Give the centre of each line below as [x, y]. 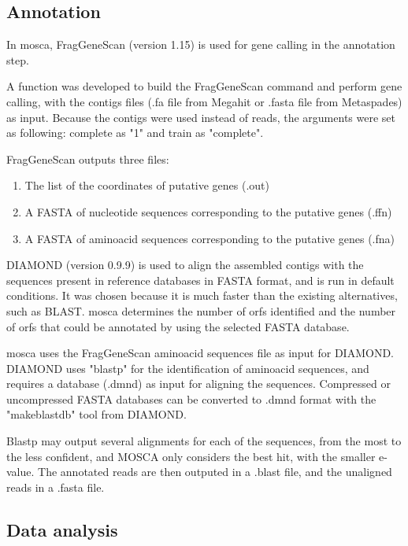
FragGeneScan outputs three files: [88, 159]
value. [20, 472]
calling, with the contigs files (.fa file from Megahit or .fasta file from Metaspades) [204, 101]
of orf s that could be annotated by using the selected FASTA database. [178, 326]
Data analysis [62, 529]
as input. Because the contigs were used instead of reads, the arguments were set [201, 117]
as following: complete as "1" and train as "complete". [135, 133]
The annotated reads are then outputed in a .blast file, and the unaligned [215, 472]
